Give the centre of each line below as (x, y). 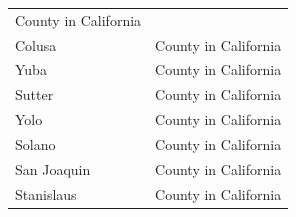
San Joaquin (53, 168)
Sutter (34, 94)
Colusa (36, 44)
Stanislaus (46, 193)
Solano (35, 143)
